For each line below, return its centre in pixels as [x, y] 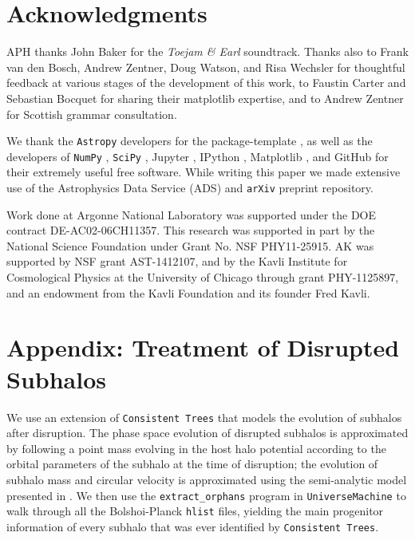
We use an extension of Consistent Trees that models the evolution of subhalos [204, 417]
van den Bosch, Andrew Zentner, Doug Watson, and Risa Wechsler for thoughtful [206, 67]
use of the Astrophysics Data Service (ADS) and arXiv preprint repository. [190, 187]
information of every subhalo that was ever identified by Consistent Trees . [193, 526]
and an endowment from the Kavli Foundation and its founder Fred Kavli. [188, 292]
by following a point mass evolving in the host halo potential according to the [196, 448]
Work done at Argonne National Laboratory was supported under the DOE [192, 214]
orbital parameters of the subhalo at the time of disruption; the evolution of [192, 464]
